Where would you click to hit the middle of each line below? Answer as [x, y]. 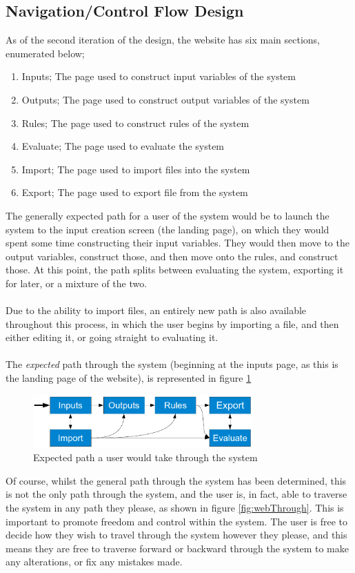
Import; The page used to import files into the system [136, 169]
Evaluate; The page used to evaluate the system [123, 146]
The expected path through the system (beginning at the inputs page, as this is [172, 364]
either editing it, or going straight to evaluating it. [112, 337]
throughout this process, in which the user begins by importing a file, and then [172, 323]
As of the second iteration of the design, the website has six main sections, [163, 40]
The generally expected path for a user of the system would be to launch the [168, 215]
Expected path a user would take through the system [145, 457]
